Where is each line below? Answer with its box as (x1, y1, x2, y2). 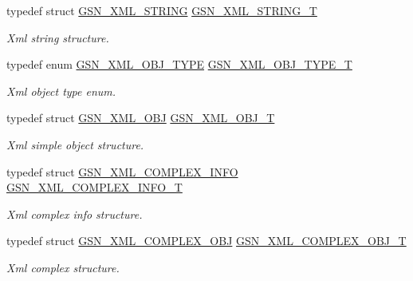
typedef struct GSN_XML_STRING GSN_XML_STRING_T (6, 2, 317, 18)
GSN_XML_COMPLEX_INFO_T (6, 179, 183, 196)
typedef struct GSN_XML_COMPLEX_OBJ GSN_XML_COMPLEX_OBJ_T (6, 232, 407, 249)
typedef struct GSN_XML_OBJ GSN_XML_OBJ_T (6, 109, 275, 126)
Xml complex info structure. (6, 205, 143, 222)
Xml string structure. (6, 29, 109, 46)
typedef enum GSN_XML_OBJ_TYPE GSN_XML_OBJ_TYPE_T (6, 56, 352, 73)
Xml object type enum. (6, 82, 116, 99)
